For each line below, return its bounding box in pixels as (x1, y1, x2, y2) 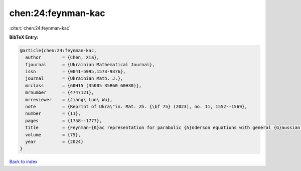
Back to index (9, 158, 38, 165)
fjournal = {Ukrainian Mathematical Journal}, (25, 62, 155, 67)
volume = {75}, (25, 132, 81, 137)
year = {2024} (25, 139, 84, 144)
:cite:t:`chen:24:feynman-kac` (9, 25, 71, 31)
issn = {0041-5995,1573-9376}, (25, 69, 126, 75)
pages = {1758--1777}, (25, 118, 102, 123)
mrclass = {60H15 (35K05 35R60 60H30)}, (25, 83, 142, 88)
